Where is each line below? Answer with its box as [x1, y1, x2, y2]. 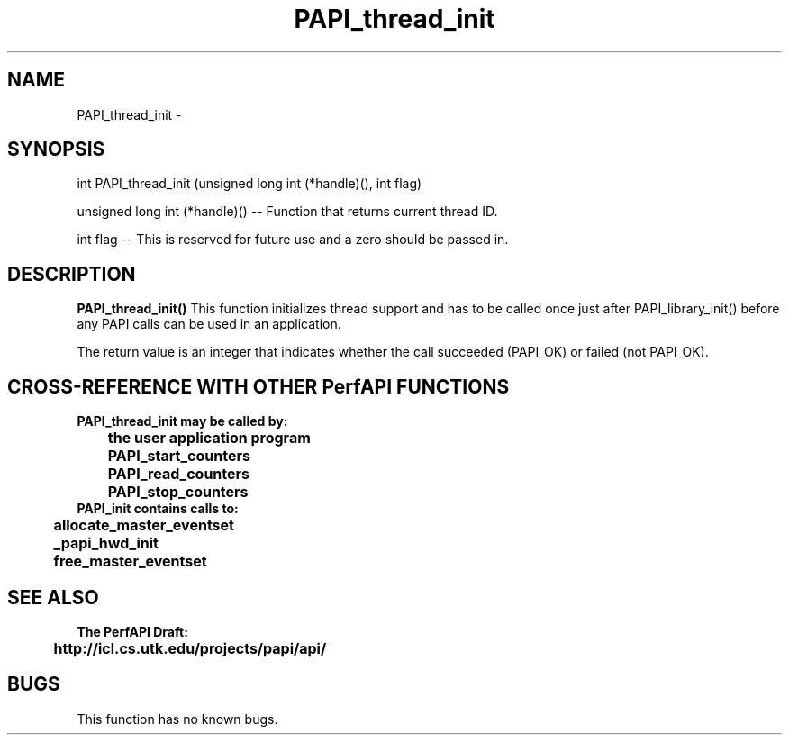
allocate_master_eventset [53, 516, 234, 535]
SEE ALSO [7, 585, 99, 609]
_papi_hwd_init [53, 534, 159, 553]
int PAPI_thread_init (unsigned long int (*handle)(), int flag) [77, 176, 422, 192]
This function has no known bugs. [77, 710, 278, 727]
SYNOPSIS [7, 138, 105, 161]
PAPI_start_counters [107, 447, 250, 466]
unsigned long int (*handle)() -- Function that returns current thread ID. [77, 204, 498, 220]
